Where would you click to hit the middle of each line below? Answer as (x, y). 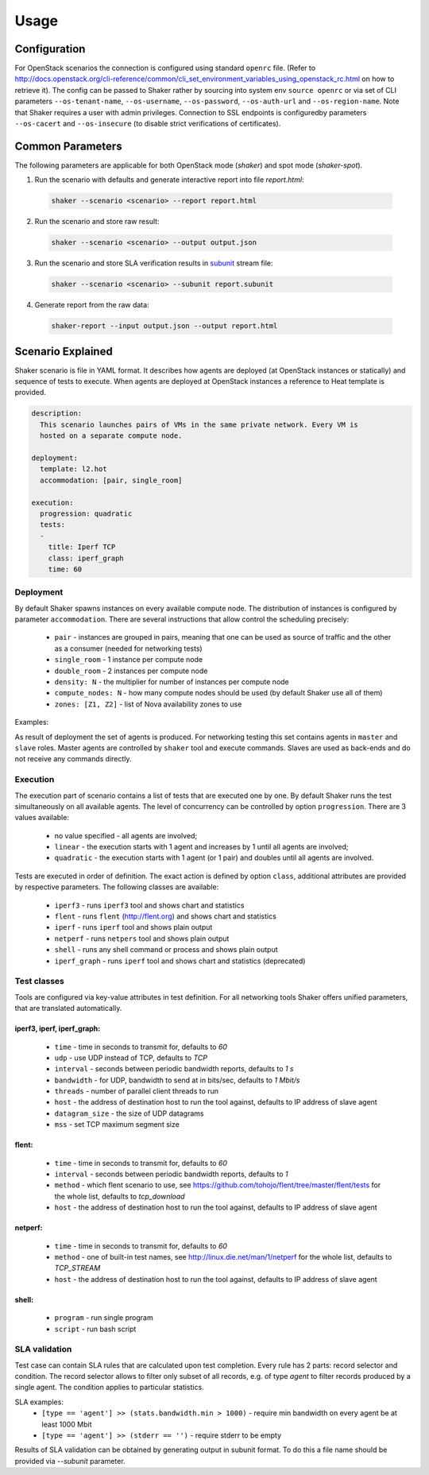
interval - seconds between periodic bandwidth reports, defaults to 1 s (174, 1069)
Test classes (40, 981)
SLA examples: (39, 1402)
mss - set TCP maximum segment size (117, 1125)
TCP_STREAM (77, 1268)
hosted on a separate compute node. (111, 436)
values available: (42, 818)
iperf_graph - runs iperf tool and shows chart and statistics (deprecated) (180, 961)
